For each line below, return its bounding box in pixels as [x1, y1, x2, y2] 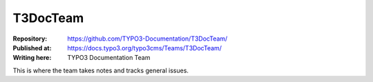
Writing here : [12, 54, 52, 62]
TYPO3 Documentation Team [67, 54, 151, 62]
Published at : [12, 43, 52, 52]
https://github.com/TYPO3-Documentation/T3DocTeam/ [67, 34, 228, 43]
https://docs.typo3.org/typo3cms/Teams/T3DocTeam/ [67, 43, 222, 52]
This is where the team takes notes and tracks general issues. [12, 66, 189, 74]
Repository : [12, 34, 48, 43]
